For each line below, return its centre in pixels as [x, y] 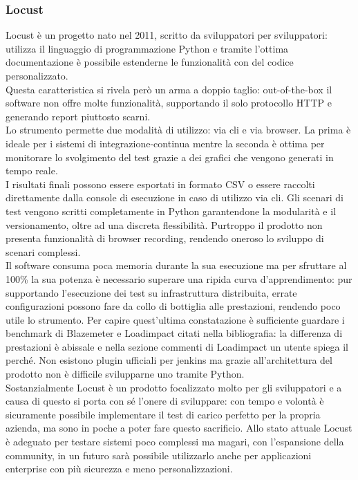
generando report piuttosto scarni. [78, 116]
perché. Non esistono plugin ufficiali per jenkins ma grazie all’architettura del [169, 360]
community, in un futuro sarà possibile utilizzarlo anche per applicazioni [159, 455]
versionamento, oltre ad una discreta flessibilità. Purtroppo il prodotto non [164, 224]
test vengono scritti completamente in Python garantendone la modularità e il [171, 211]
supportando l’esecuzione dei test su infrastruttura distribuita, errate [151, 292]
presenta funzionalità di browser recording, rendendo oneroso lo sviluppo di [165, 238]
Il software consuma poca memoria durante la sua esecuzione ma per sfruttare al [176, 265]
